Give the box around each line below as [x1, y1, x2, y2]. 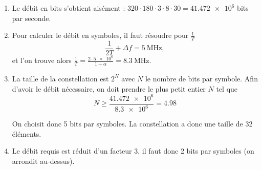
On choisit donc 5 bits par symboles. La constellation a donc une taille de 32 [12, 118, 253, 129]
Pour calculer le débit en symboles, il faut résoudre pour [12, 30, 189, 40]
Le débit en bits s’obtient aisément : [12, 3, 125, 13]
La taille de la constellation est [12, 73, 109, 83]
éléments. [12, 128, 41, 139]
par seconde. [12, 12, 51, 23]
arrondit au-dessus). [12, 155, 75, 166]
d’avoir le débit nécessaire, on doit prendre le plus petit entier [12, 83, 206, 94]
